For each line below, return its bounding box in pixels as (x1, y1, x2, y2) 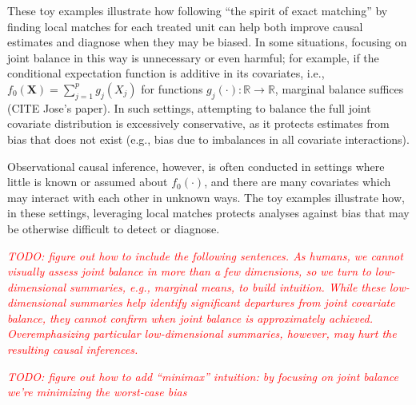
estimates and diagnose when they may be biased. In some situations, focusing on (7, 34, 407, 50)
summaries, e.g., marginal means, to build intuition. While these (70, 278, 386, 295)
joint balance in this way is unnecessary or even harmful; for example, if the (7, 49, 379, 66)
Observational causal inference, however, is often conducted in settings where (7, 157, 385, 174)
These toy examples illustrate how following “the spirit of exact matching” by (7, 2, 388, 18)
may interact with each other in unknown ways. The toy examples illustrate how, (7, 189, 405, 205)
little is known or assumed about (7, 173, 168, 190)
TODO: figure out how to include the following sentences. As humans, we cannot (7, 247, 403, 264)
